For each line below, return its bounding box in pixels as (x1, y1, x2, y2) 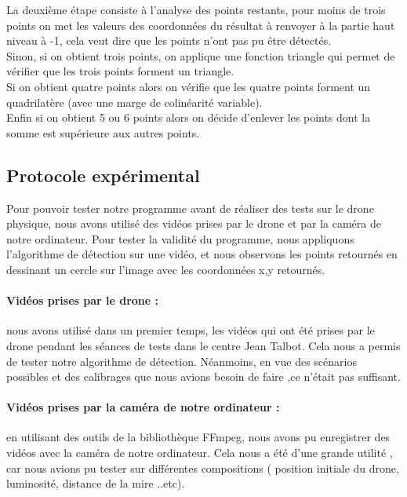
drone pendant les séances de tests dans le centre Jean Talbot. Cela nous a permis (6, 337, 401, 353)
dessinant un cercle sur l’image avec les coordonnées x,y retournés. (6, 261, 325, 277)
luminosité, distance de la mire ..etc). (6, 475, 185, 492)
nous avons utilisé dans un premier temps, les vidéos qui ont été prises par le (6, 322, 375, 338)
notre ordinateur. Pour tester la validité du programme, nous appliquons (6, 230, 354, 247)
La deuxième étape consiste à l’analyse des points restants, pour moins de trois (6, 2, 386, 17)
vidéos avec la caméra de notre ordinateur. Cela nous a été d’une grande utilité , (6, 444, 393, 461)
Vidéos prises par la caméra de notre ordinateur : (6, 399, 280, 415)
